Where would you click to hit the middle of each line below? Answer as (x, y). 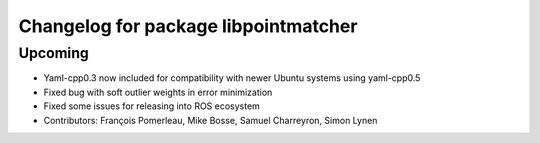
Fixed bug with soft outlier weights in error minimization (158, 92)
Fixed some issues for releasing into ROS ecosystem (151, 106)
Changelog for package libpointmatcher (188, 26)
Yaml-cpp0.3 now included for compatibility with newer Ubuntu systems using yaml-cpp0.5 (232, 78)
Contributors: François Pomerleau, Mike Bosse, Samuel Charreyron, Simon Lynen (210, 120)
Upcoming (53, 53)
